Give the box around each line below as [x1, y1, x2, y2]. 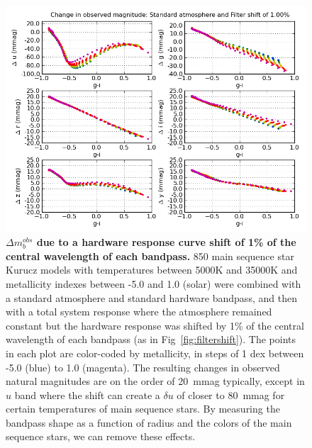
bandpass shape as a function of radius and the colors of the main [6, 415, 292, 430]
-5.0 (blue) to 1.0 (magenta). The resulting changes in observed [6, 359, 280, 374]
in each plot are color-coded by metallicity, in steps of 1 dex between [6, 345, 304, 360]
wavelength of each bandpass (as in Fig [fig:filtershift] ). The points [6, 332, 296, 347]
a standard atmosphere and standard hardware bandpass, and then [6, 290, 297, 305]
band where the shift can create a [14, 387, 160, 402]
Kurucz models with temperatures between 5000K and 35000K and [6, 262, 298, 277]
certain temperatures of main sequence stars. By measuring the [6, 401, 280, 416]
